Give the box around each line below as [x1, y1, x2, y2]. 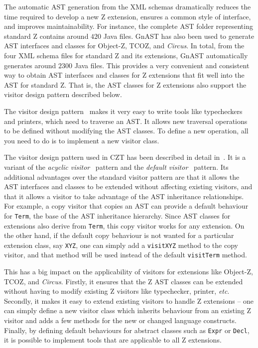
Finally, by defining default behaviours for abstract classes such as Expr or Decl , [4, 325, 250, 335]
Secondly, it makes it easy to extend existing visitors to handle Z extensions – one [4, 295, 254, 306]
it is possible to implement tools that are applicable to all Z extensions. [4, 335, 222, 345]
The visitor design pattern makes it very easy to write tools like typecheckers [4, 106, 243, 116]
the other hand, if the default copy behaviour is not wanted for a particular [4, 230, 234, 240]
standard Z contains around [4, 30, 89, 41]
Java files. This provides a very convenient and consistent [74, 60, 250, 70]
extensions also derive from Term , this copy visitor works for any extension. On [4, 220, 245, 231]
